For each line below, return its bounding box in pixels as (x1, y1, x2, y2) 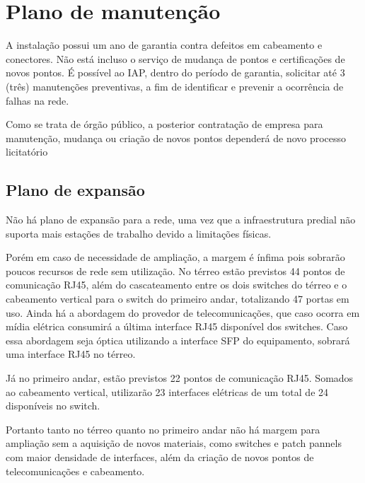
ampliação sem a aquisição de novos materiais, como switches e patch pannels (6, 436, 342, 450)
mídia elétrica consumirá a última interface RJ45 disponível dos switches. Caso (6, 319, 348, 334)
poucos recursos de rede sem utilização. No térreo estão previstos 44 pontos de (6, 263, 345, 278)
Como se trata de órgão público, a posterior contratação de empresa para (6, 117, 323, 132)
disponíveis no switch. (6, 398, 100, 413)
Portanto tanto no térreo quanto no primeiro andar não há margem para (6, 421, 320, 436)
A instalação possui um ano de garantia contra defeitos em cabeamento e (6, 37, 323, 52)
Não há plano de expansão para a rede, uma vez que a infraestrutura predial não (6, 212, 356, 227)
